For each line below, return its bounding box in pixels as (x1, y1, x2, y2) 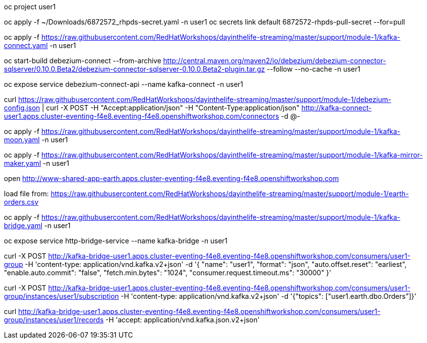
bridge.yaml (4, 221, 43, 230)
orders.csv (4, 198, 39, 206)
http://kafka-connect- (301, 104, 372, 112)
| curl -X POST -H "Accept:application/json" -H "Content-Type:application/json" (42, 104, 300, 112)
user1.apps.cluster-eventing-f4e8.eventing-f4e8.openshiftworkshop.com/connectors (4, 112, 279, 120)
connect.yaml (4, 41, 48, 50)
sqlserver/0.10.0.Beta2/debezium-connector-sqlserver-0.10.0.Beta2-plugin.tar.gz (4, 65, 265, 73)
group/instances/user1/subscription (4, 292, 119, 300)
